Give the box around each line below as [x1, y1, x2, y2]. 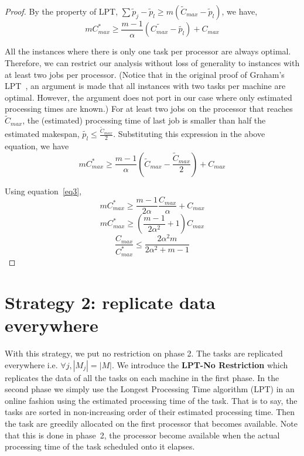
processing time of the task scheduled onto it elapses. [5, 440, 195, 452]
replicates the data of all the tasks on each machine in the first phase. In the [5, 371, 279, 383]
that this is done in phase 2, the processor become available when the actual [5, 428, 280, 441]
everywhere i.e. [5, 358, 58, 371]
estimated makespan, [5, 128, 80, 140]
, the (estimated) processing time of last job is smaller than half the [22, 114, 266, 126]
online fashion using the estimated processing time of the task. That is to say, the [5, 394, 298, 406]
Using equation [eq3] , [5, 184, 82, 197]
